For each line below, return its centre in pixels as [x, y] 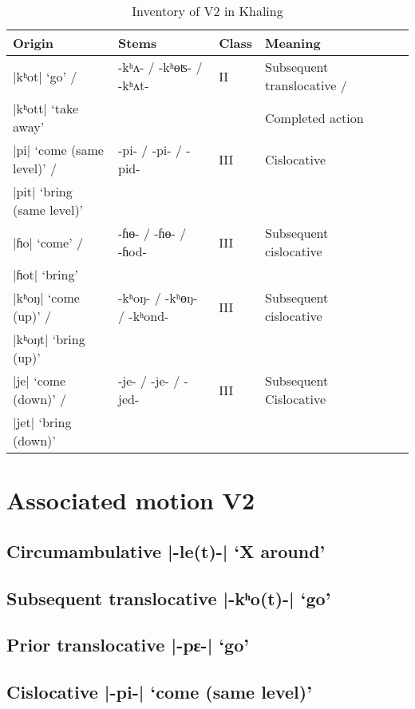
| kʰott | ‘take [46, 108]
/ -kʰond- [143, 316]
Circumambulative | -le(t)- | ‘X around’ [166, 551]
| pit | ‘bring [43, 191]
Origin [34, 43]
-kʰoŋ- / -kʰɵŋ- [158, 297]
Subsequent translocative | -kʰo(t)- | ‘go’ [169, 598]
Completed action [314, 117]
